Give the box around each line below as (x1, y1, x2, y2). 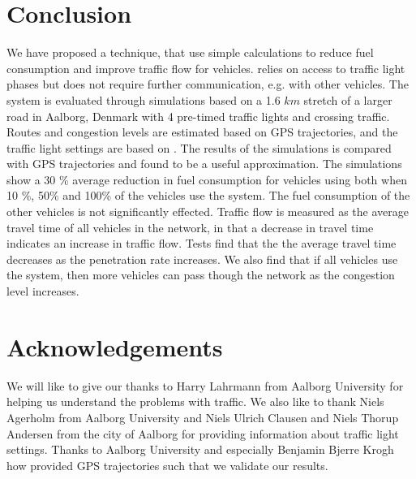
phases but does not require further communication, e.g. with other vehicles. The (6, 76, 409, 93)
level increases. (6, 283, 79, 300)
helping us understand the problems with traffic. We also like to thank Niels (6, 393, 384, 410)
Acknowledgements (6, 330, 223, 363)
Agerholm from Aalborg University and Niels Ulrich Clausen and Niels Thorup (6, 408, 399, 425)
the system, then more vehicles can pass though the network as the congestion (6, 266, 395, 283)
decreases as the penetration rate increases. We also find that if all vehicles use (6, 250, 398, 267)
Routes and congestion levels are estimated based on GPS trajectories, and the (6, 123, 398, 140)
